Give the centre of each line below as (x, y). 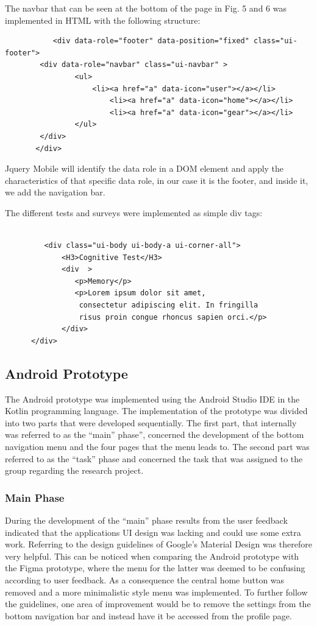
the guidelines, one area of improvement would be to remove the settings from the (158, 604)
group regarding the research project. (74, 470)
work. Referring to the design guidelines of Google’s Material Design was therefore (158, 544)
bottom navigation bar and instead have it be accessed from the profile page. (148, 615)
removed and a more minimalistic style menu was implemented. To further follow (156, 592)
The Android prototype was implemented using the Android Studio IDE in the (152, 399)
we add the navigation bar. (55, 192)
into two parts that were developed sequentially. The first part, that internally (151, 422)
